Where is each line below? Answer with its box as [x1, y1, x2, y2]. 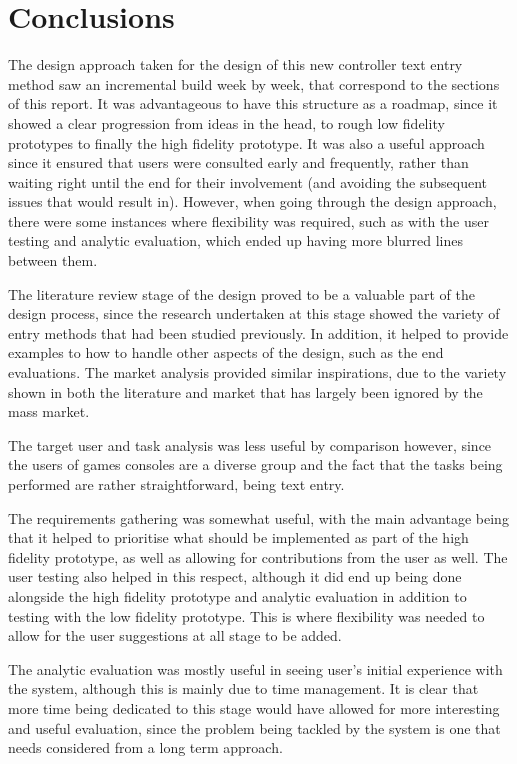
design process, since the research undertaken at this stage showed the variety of [8, 303, 500, 324]
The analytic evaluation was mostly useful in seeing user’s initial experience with [8, 658, 503, 679]
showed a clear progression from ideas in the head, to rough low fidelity [8, 112, 445, 133]
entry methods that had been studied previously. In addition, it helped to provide [8, 322, 509, 343]
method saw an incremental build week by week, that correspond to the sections [8, 73, 500, 94]
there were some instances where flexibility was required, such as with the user [8, 210, 489, 231]
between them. [8, 250, 98, 271]
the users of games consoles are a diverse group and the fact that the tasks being [8, 454, 503, 475]
